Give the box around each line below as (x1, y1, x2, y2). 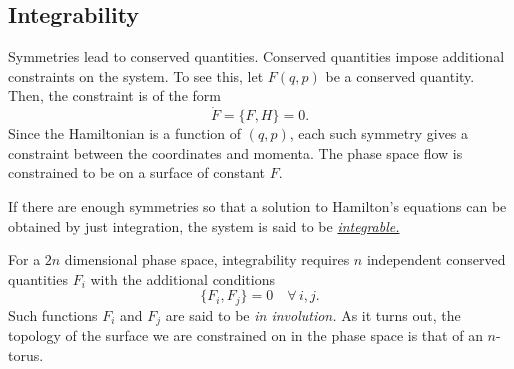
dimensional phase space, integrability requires (64, 249, 350, 270)
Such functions (8, 304, 98, 325)
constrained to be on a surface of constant (8, 162, 265, 183)
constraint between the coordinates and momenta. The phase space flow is (8, 142, 463, 163)
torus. (8, 344, 44, 365)
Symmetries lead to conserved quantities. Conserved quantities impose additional (8, 46, 505, 67)
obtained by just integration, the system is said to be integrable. (8, 215, 400, 236)
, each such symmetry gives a (289, 123, 469, 144)
